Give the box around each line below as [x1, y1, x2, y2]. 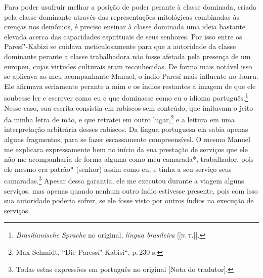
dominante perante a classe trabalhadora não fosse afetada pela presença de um [4, 51, 251, 61]
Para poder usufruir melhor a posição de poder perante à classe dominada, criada [4, 2, 257, 12]
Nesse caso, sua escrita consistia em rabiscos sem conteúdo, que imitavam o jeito [4, 102, 253, 113]
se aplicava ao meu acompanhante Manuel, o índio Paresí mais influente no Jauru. [4, 71, 258, 81]
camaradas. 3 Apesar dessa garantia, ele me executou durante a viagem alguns [4, 174, 244, 186]
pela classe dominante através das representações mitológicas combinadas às [4, 11, 240, 22]
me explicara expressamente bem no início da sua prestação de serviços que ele [4, 144, 248, 154]
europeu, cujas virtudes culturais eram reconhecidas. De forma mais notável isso [4, 61, 252, 71]
